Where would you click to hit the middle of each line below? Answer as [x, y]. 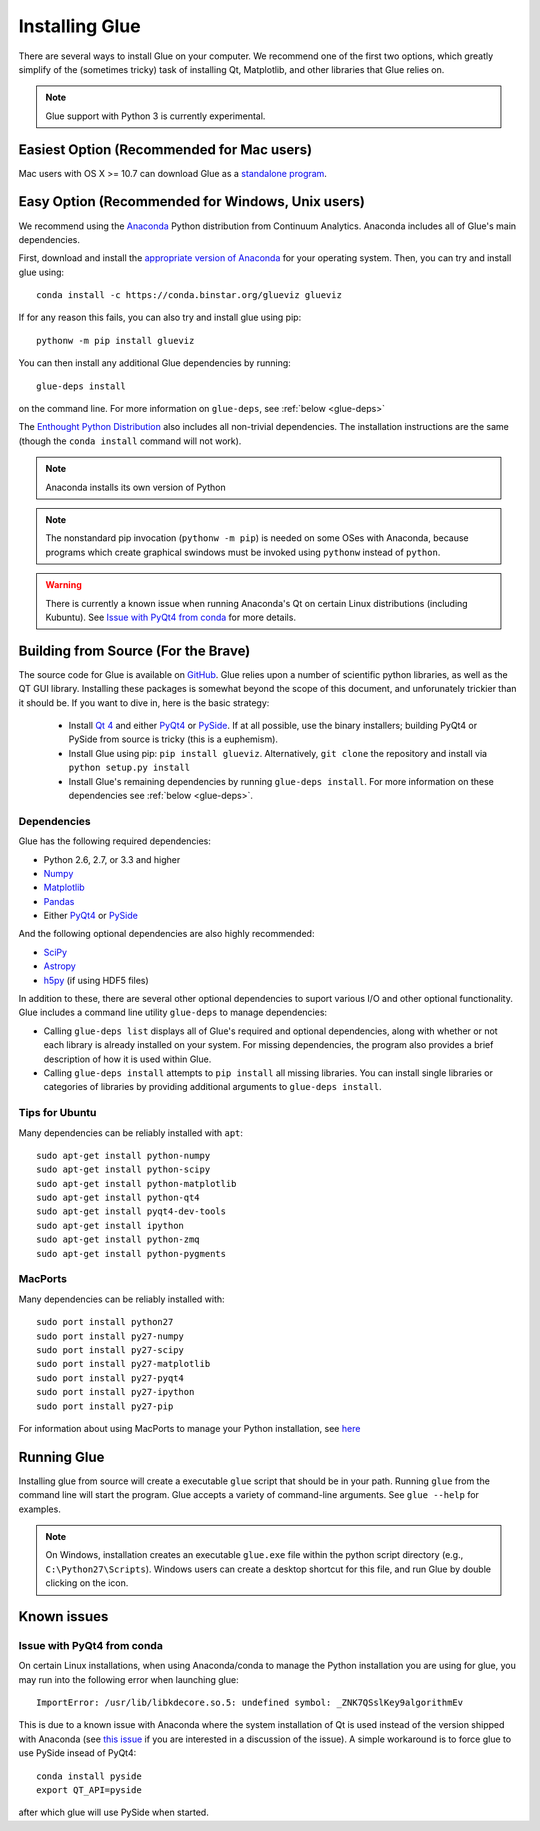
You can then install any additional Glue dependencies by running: [155, 363]
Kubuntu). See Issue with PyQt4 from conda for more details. [171, 617]
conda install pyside [89, 1776]
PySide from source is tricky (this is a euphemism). [173, 739]
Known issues [63, 1616]
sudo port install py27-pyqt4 [110, 1378]
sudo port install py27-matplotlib [123, 1364]
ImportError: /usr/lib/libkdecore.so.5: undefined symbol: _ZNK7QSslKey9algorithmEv [250, 1703]
